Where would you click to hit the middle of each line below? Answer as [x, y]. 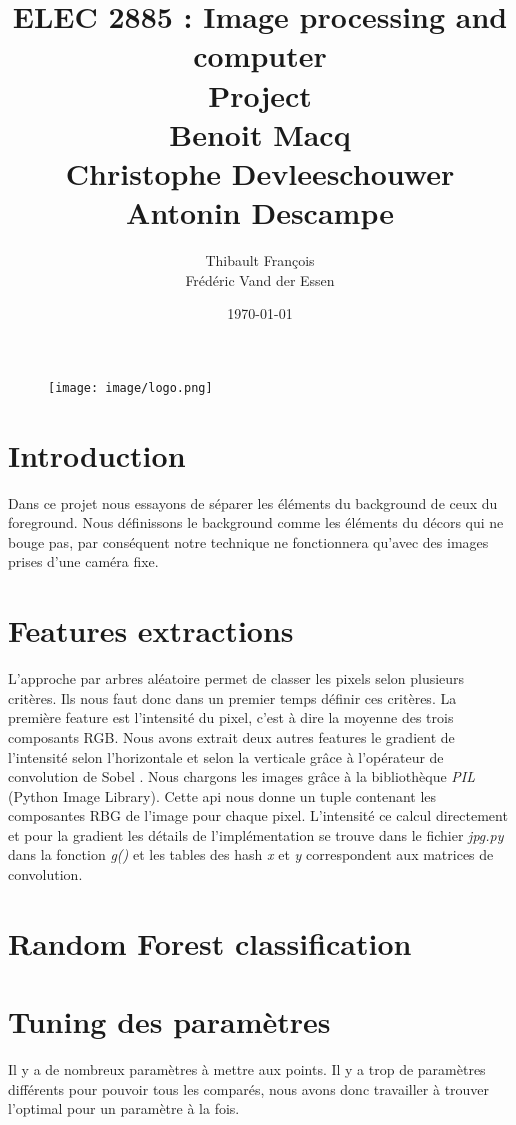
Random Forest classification [210, 942]
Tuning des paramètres [169, 1021]
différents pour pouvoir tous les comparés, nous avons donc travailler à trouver [249, 1088]
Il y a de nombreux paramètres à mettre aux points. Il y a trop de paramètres [247, 1069]
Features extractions [151, 630]
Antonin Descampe [260, 212]
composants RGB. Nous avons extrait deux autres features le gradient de [231, 736]
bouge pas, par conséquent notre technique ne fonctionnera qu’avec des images [248, 541]
